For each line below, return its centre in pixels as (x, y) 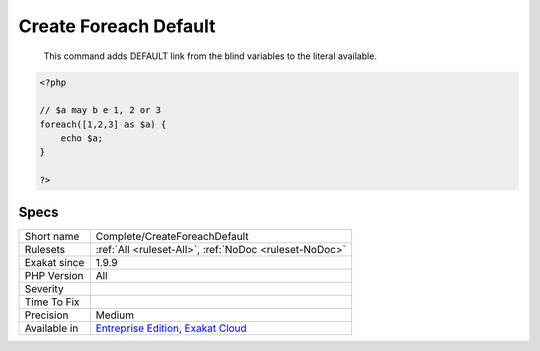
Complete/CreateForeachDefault (172, 236)
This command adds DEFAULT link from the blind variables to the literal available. (210, 56)
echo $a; (82, 138)
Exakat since (54, 262)
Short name (52, 236)
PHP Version (54, 275)
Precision (46, 315)
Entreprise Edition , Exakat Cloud (171, 328)
